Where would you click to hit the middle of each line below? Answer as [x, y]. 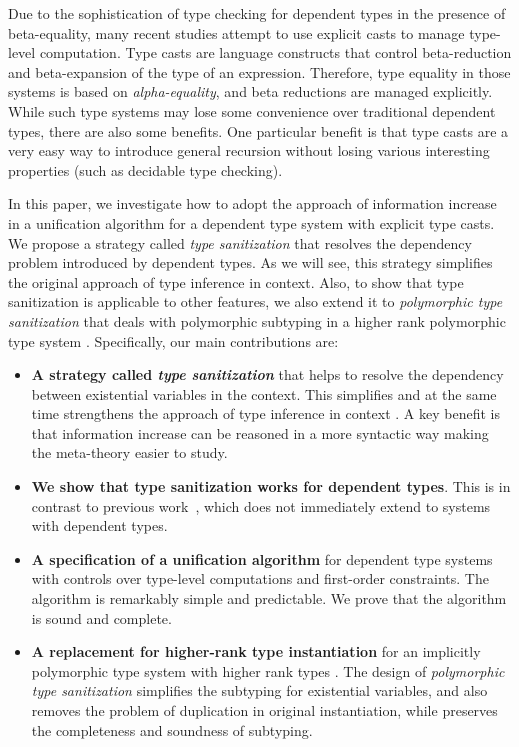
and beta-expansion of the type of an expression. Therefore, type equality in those [259, 71]
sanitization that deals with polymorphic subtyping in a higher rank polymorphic [257, 320]
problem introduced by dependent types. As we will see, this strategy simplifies [250, 262]
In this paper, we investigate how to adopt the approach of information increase [252, 203]
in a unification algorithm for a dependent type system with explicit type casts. [251, 222]
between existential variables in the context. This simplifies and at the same [264, 393]
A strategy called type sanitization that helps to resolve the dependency [267, 374]
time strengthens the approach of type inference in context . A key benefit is [265, 413]
